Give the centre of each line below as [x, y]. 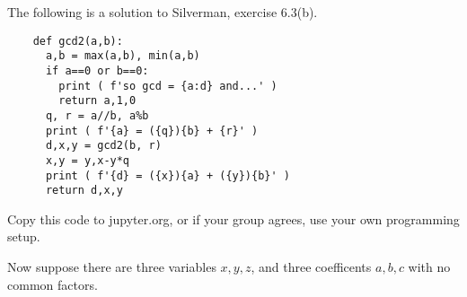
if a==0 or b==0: [97, 70]
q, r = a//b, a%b [97, 115]
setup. [24, 236]
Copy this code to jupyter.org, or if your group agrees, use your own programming [233, 218]
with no [429, 266]
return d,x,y [84, 191]
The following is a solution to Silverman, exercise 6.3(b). [163, 12]
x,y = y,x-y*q [88, 160]
